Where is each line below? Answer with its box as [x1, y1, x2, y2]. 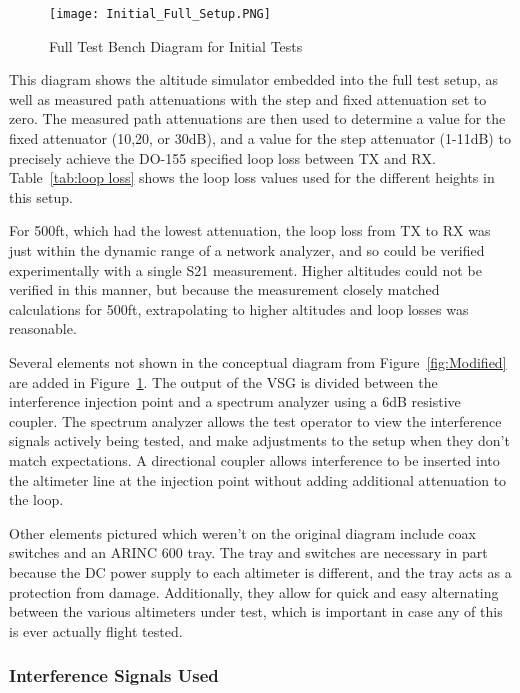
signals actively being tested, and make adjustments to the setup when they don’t [9, 430, 510, 451]
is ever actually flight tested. [9, 620, 183, 641]
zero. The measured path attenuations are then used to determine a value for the [9, 108, 506, 129]
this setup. [9, 186, 73, 207]
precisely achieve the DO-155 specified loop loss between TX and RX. [9, 147, 436, 168]
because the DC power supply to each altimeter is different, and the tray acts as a [9, 561, 512, 582]
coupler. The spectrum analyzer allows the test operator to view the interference [9, 410, 502, 431]
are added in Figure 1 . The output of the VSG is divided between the [9, 371, 438, 392]
